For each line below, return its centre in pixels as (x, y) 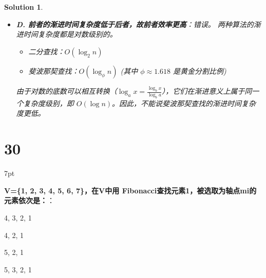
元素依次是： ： (29, 200)
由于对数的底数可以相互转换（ (66, 91)
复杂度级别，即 (49, 103)
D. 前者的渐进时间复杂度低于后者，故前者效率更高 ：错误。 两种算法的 (135, 24)
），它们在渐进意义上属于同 (207, 91)
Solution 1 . (24, 7)
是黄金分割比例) (200, 71)
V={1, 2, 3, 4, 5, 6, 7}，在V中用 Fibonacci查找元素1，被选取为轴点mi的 (130, 190)
